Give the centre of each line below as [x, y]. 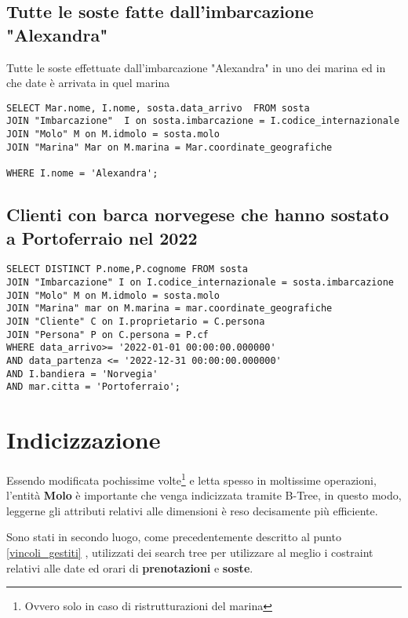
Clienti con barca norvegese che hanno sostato [198, 214]
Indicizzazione [84, 440]
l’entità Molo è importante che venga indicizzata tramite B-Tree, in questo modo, [204, 495]
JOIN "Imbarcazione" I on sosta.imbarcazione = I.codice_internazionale [203, 121]
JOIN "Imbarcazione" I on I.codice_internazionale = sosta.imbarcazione [200, 282]
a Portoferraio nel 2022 [102, 237]
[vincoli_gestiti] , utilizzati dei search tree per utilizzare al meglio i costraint [190, 553]
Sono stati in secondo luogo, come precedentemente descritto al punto [174, 537]
